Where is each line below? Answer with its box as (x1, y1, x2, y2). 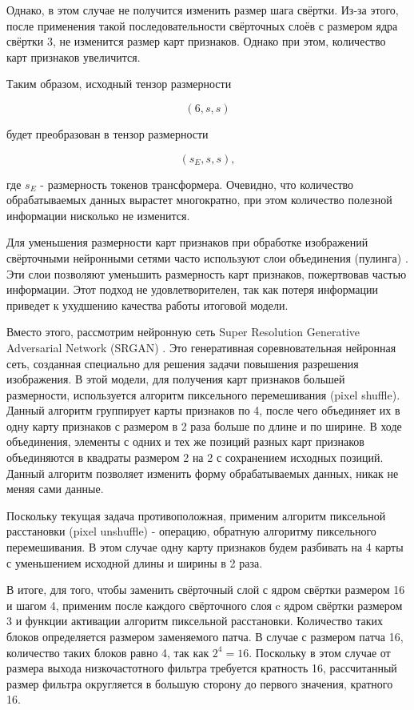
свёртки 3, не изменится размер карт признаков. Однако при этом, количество (6, 33, 386, 50)
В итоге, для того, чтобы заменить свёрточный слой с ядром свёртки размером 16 (6, 581, 405, 598)
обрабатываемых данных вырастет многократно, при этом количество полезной (6, 191, 392, 208)
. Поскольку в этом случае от (249, 644, 391, 660)
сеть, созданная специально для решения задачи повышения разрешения (6, 355, 359, 371)
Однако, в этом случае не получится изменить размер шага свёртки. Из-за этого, (6, 2, 399, 18)
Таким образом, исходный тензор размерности (6, 75, 232, 92)
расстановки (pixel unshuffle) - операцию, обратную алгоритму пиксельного (6, 523, 376, 540)
